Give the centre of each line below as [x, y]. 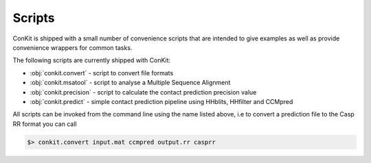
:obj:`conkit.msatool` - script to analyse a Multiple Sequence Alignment [130, 83]
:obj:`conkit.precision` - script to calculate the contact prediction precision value [143, 92]
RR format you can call [45, 124]
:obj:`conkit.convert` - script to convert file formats [102, 73]
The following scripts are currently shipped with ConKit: [92, 60]
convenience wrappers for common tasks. [72, 47]
